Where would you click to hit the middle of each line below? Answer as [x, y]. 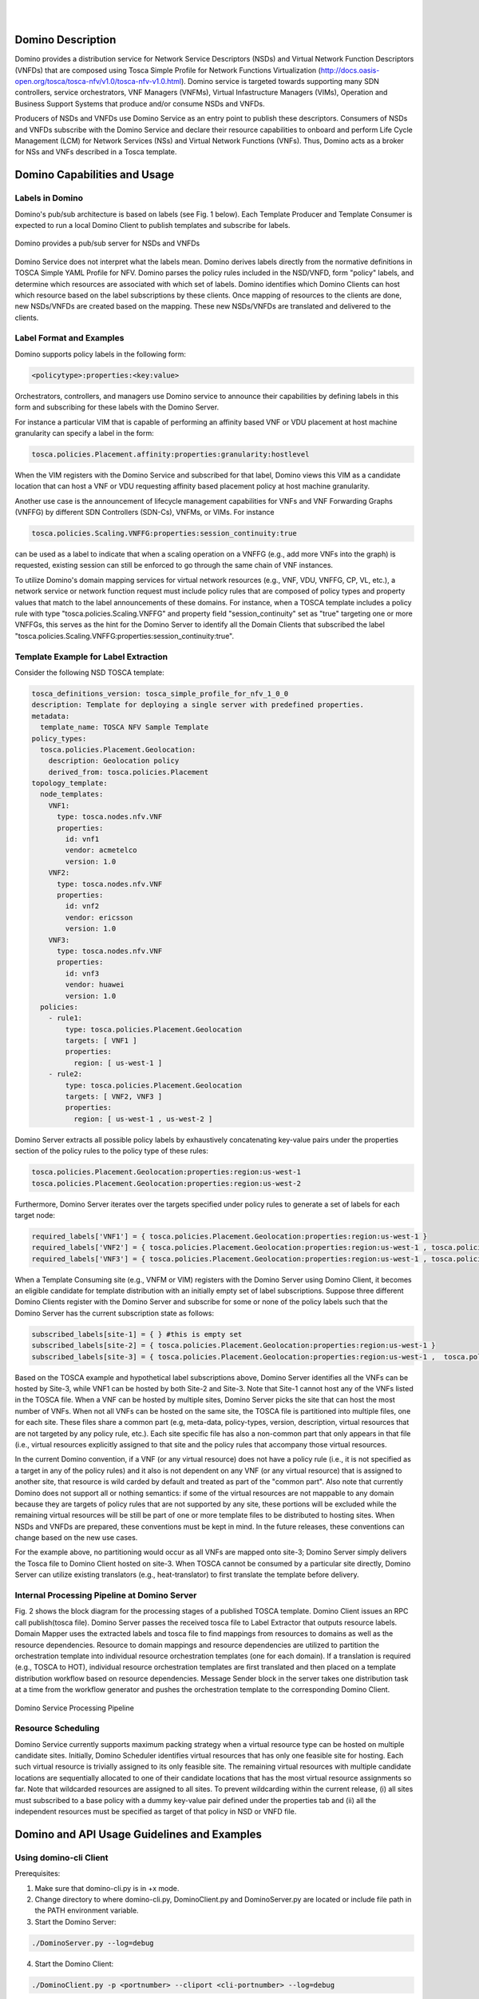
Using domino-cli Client [61, 1857]
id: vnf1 [82, 839]
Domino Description [65, 40]
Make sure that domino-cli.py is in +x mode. [107, 1888]
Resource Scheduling [57, 1729]
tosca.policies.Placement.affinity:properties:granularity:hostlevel [170, 454]
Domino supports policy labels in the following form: [101, 354]
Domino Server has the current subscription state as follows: [115, 1313]
